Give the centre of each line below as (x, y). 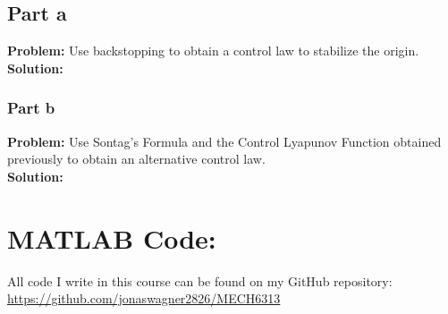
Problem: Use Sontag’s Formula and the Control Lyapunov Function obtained (224, 141)
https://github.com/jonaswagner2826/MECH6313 (144, 298)
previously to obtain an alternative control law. (136, 159)
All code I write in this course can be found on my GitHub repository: (200, 280)
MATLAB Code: (112, 238)
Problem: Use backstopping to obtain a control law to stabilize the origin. (213, 51)
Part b (31, 108)
